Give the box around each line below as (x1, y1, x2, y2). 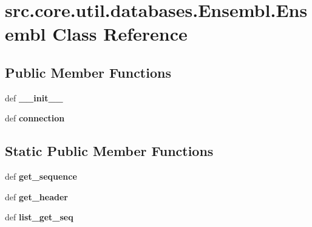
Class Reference (52, 21, 188, 46)
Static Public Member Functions (5, 141, 214, 160)
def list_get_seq (5, 211, 73, 223)
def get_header (5, 190, 68, 203)
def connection (5, 112, 65, 124)
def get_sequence (5, 170, 77, 183)
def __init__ (5, 91, 63, 104)
